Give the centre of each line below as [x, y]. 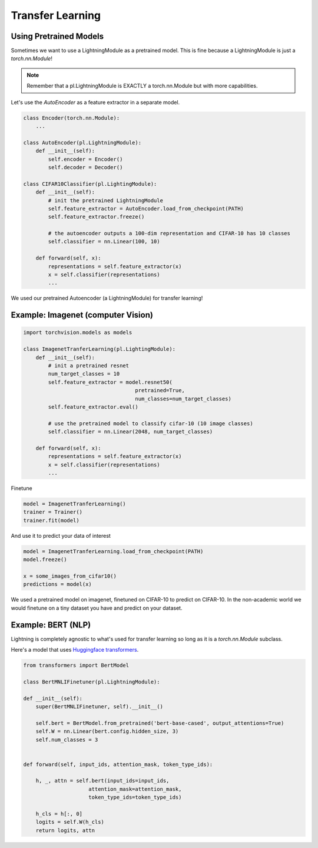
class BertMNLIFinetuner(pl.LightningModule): [92, 682]
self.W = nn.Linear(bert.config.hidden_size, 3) [107, 732]
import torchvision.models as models [78, 333]
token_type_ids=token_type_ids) [135, 797]
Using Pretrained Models [57, 36]
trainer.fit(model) [51, 520]
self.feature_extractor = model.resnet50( [110, 382]
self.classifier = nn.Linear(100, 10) [104, 241]
